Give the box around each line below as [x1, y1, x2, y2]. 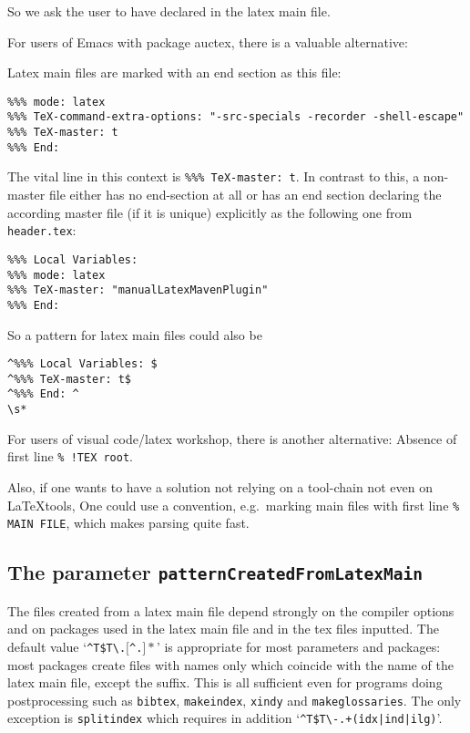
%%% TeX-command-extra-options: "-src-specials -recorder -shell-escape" [7, 110, 465, 124]
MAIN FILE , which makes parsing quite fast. [7, 513, 250, 532]
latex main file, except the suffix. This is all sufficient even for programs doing [7, 673, 443, 692]
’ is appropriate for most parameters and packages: [156, 636, 441, 656]
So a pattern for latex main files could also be [7, 325, 262, 344]
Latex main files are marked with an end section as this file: [7, 63, 342, 82]
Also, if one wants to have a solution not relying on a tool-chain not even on [7, 478, 433, 496]
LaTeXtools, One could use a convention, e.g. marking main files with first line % [7, 495, 460, 514]
